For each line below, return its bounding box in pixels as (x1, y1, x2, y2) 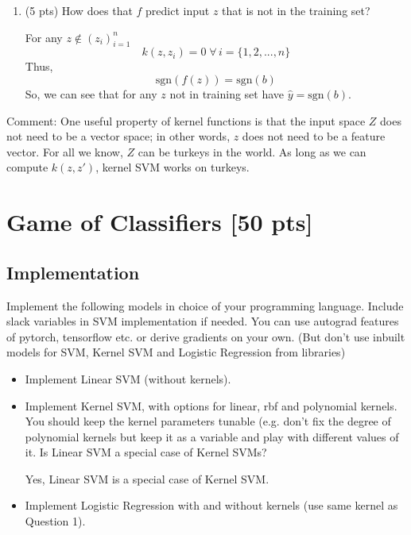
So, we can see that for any (25, 85, 157, 102)
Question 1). (25, 513, 86, 529)
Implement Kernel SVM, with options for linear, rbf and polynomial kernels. (25, 397, 397, 414)
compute (6, 159, 48, 175)
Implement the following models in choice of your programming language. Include (6, 297, 404, 314)
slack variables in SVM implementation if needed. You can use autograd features (6, 313, 399, 329)
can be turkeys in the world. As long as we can (138, 143, 366, 160)
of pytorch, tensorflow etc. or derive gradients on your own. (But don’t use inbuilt (6, 328, 405, 344)
